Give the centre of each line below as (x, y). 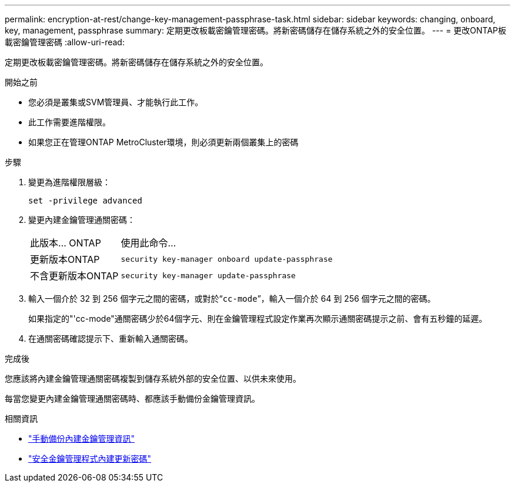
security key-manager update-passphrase (208, 275)
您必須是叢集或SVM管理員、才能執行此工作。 (116, 102)
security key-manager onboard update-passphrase (227, 259)
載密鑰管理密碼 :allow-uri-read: (65, 42)
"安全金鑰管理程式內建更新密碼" (90, 458)
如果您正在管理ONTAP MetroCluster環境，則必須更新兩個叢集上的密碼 (163, 142)
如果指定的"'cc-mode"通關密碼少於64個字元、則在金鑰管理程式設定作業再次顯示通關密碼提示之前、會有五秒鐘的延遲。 (258, 318)
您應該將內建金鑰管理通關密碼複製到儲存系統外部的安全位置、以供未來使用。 (153, 378)
